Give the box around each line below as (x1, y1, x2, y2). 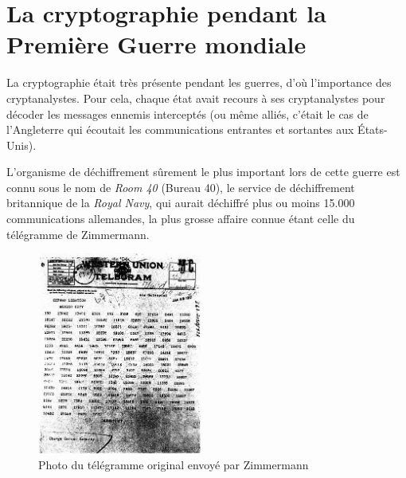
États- (357, 121, 388, 138)
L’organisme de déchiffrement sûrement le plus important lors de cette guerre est (6, 163, 400, 180)
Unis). (6, 136, 37, 153)
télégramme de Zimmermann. (6, 225, 150, 242)
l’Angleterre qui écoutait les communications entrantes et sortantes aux (6, 121, 354, 138)
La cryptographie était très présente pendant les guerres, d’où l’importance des (6, 74, 392, 91)
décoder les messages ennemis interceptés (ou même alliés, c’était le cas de (6, 105, 369, 122)
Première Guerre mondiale (6, 28, 306, 61)
